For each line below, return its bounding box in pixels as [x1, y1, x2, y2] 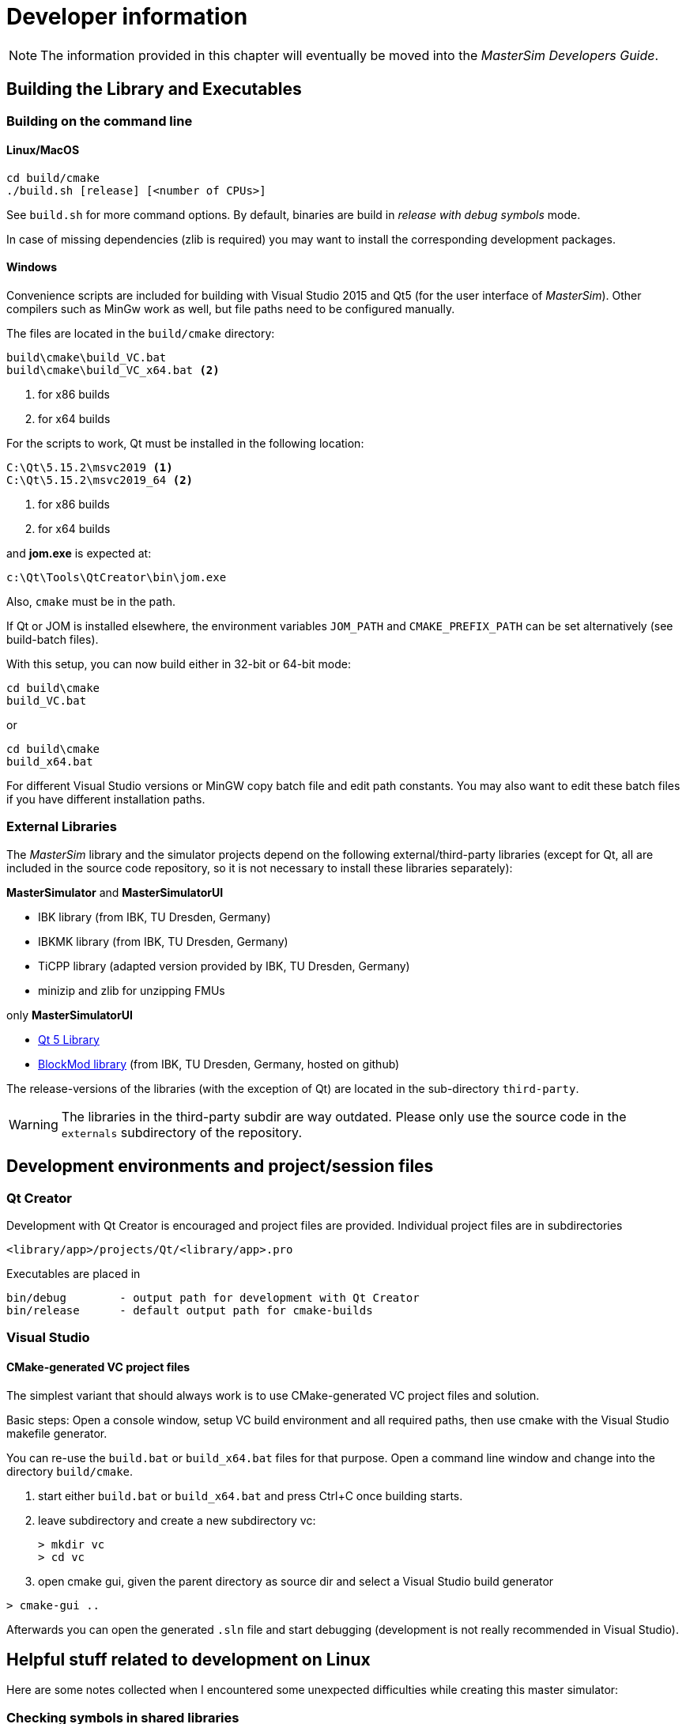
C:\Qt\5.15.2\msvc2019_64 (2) [6, 474, 194, 487]
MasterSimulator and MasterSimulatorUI [6, 885, 224, 899]
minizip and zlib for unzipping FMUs [38, 983, 225, 997]
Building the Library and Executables [6, 79, 302, 100]
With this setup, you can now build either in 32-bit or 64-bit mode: [6, 657, 352, 671]
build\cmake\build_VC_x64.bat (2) [6, 364, 220, 377]
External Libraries [6, 819, 118, 835]
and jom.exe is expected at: [6, 546, 152, 561]
